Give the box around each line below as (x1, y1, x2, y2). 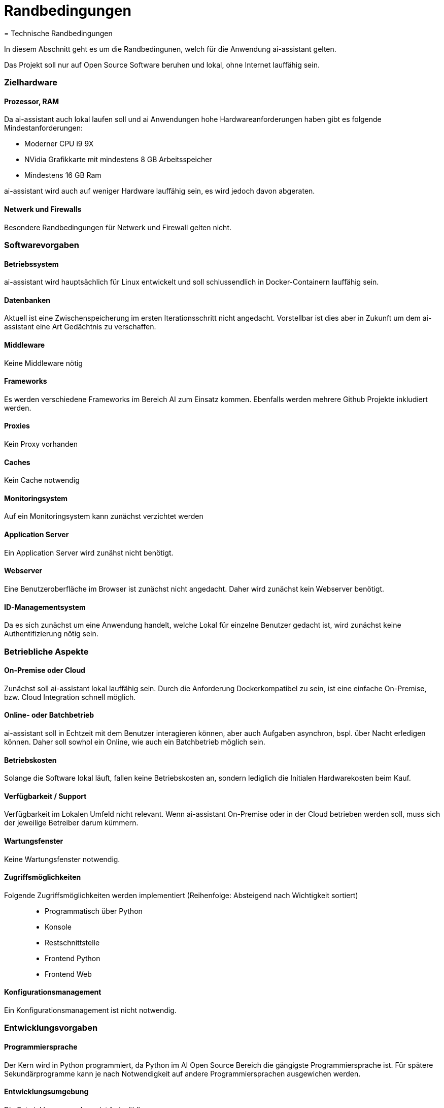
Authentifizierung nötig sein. (4, 629, 98, 638)
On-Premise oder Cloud (4, 666, 85, 675)
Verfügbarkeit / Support (4, 791, 87, 801)
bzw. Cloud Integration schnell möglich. (4, 692, 136, 701)
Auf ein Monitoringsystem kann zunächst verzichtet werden (4, 512, 203, 521)
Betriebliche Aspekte (4, 646, 89, 657)
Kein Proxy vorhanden (4, 440, 78, 449)
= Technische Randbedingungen (4, 28, 113, 38)
